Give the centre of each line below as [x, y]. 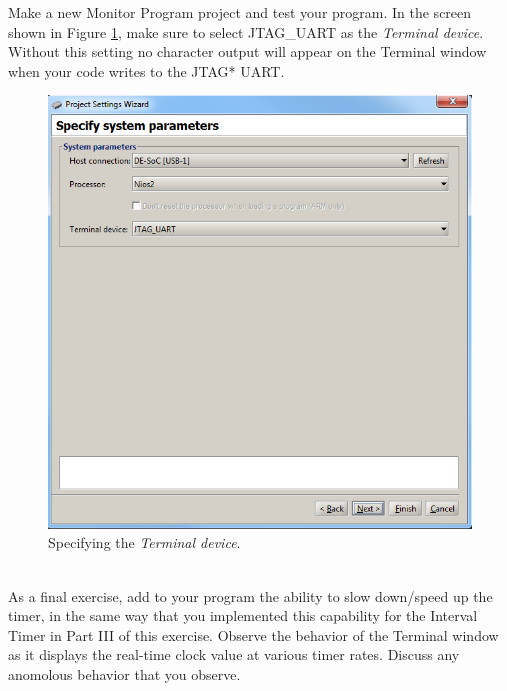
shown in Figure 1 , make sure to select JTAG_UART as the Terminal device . [246, 31]
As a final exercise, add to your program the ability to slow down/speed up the [250, 595]
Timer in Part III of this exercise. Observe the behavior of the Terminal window [253, 634]
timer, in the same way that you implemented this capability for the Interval [243, 615]
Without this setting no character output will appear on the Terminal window [247, 51]
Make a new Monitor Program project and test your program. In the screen [240, 12]
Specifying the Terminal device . [144, 542]
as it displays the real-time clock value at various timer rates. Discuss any [234, 654]
